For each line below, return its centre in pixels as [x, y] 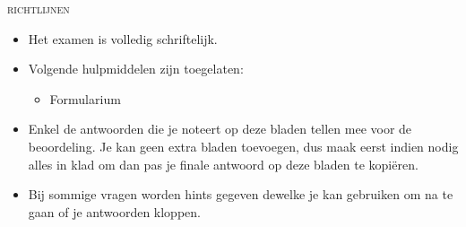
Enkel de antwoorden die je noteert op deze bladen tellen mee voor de [220, 129]
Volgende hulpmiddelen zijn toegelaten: [136, 69]
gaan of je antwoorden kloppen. [114, 211]
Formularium [85, 98]
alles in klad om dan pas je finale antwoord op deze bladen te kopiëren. [223, 164]
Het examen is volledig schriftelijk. [123, 38]
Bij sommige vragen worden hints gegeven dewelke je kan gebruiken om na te [241, 194]
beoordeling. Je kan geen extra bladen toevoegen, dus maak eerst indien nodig [243, 146]
